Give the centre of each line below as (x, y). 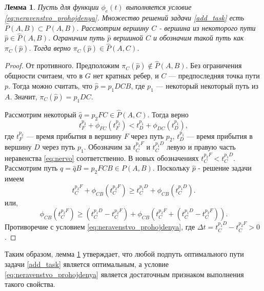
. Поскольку (171, 168)
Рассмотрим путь (31, 168)
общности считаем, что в (44, 76)
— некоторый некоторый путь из (207, 86)
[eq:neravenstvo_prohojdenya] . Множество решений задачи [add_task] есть (125, 17)
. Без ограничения (214, 65)
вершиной (128, 38)
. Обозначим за (107, 147)
